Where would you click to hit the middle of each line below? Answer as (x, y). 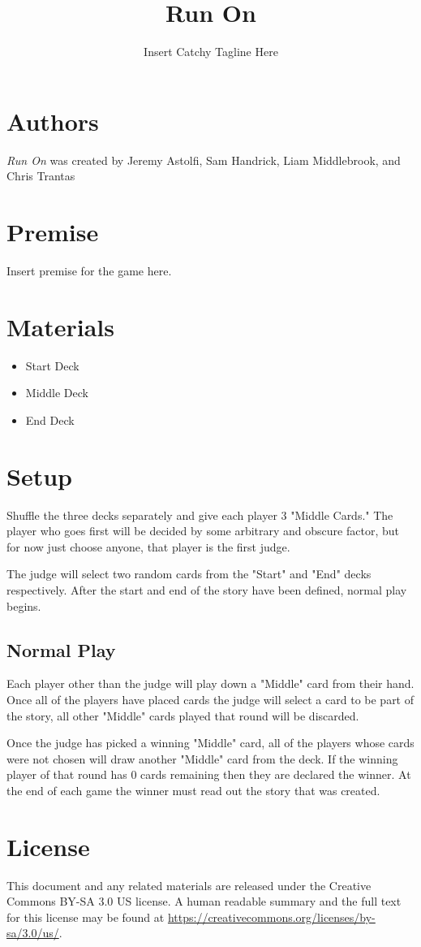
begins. (24, 605)
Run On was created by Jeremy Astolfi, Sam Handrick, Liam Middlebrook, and (204, 160)
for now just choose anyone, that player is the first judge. (148, 546)
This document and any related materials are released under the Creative (189, 885)
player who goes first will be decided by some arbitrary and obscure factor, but (203, 531)
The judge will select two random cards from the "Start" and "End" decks (189, 574)
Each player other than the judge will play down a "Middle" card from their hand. (210, 683)
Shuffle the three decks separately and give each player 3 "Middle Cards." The (200, 515)
